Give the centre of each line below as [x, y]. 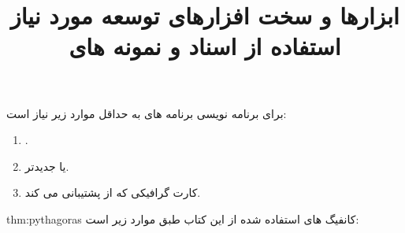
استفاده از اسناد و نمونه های [205, 46]
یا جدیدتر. [47, 166]
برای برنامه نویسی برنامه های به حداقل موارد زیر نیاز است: [147, 113]
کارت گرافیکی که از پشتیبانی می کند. [113, 192]
